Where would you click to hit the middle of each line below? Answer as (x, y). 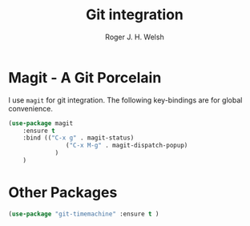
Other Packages (63, 193)
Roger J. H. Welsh (135, 37)
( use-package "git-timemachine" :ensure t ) (84, 214)
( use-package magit (41, 123)
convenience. (31, 108)
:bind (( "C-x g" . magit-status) (79, 138)
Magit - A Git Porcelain (85, 77)
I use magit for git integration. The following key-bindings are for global (125, 100)
